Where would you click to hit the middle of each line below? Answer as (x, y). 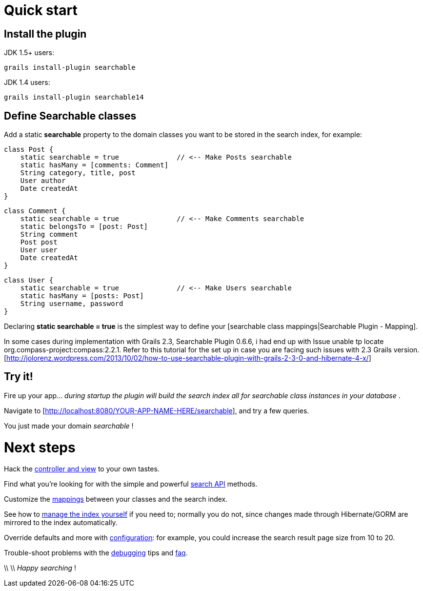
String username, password (72, 304)
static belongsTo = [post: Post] (84, 227)
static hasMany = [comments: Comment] (94, 165)
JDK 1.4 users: (27, 82)
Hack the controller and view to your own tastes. (82, 469)
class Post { (29, 150)
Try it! (19, 377)
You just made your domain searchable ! (69, 426)
